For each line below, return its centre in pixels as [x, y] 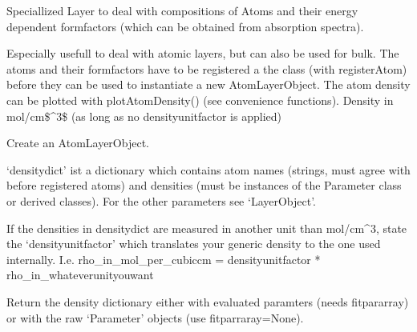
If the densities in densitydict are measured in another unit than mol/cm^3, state [207, 228]
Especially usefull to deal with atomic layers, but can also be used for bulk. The [203, 53]
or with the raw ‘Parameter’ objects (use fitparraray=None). [155, 317]
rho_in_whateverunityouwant [80, 275]
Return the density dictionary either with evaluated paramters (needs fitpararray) [208, 301]
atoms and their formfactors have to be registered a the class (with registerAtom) [207, 68]
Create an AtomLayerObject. [78, 143]
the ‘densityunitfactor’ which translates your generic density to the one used [194, 244]
